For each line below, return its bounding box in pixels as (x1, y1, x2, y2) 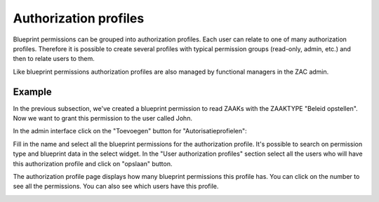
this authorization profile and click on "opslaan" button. (13, 159, 173, 168)
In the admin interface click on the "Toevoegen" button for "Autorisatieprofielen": (13, 127, 247, 135)
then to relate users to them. (13, 55, 95, 63)
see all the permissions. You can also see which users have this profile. (13, 182, 219, 191)
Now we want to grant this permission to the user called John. (13, 114, 193, 123)
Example (13, 86, 52, 97)
